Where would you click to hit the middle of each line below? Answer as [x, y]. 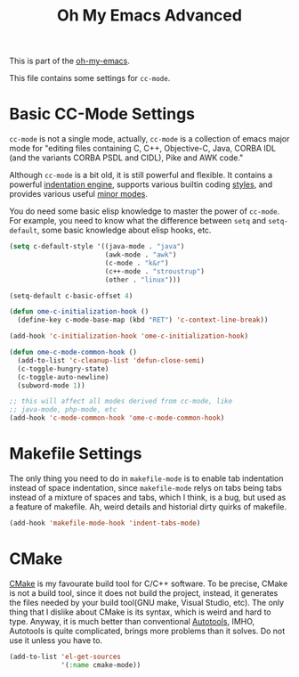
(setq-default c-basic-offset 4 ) [71, 296]
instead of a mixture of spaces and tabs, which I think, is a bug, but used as [148, 497]
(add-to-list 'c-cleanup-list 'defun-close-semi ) [111, 360]
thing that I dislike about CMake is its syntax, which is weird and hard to [140, 612]
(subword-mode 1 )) [52, 385]
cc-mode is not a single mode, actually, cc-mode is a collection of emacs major [149, 139]
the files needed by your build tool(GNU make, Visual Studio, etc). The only [147, 602]
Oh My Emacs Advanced [149, 16]
